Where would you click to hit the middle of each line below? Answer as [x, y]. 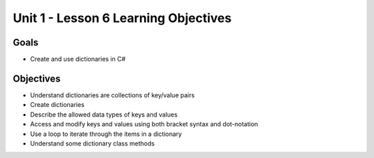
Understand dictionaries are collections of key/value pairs [113, 95]
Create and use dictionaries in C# [78, 59]
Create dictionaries [57, 105]
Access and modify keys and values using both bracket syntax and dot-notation [144, 124]
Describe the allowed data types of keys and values [104, 115]
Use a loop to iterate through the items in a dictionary [106, 134]
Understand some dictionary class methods [92, 143]
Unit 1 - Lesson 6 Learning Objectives [122, 18]
